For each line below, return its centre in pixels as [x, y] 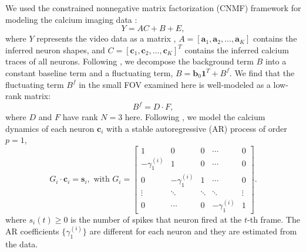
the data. [22, 244]
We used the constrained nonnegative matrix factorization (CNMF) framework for [153, 8]
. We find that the [262, 72]
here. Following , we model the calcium [195, 117]
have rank [80, 117]
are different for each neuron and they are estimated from [193, 231]
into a [276, 61]
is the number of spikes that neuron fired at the [156, 219]
